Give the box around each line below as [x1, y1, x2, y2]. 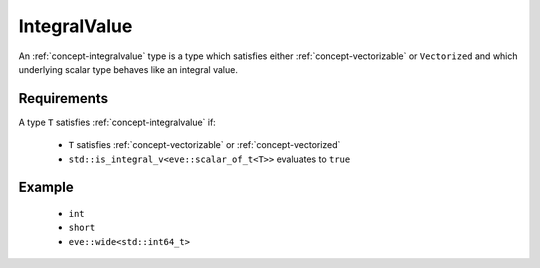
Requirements [18, 90, 109, 107]
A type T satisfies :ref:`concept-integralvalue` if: [18, 116, 217, 128]
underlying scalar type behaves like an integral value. [18, 63, 239, 75]
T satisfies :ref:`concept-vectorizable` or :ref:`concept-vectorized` [68, 139, 341, 151]
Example [18, 179, 74, 196]
